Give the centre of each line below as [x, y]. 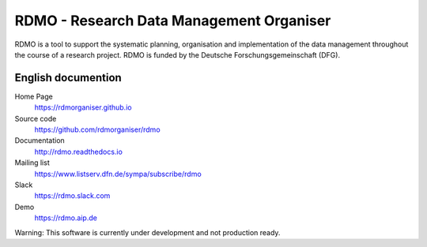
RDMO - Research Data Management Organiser [173, 21]
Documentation [40, 140]
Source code [36, 118]
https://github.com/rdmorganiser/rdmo [98, 129]
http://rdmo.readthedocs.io [78, 152]
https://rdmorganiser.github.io [83, 107]
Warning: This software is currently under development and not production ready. [147, 232]
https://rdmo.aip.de [66, 218]
